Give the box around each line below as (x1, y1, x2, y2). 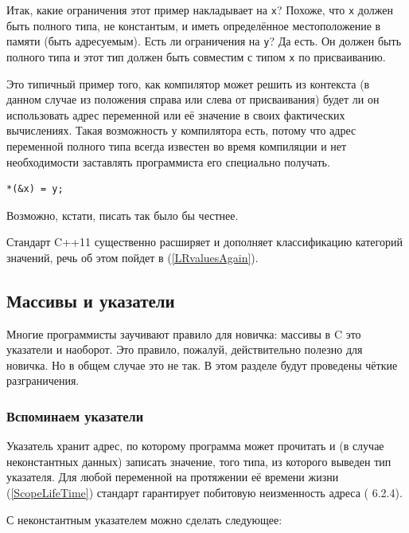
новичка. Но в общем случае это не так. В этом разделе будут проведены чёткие (6, 356, 398, 373)
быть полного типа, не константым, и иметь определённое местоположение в (6, 17, 381, 33)
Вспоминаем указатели (6, 406, 144, 425)
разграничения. (6, 372, 80, 389)
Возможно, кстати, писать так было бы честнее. (6, 206, 239, 223)
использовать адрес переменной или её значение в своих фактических (6, 106, 345, 123)
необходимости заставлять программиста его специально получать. (6, 153, 330, 170)
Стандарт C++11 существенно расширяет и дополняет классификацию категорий (6, 233, 403, 250)
